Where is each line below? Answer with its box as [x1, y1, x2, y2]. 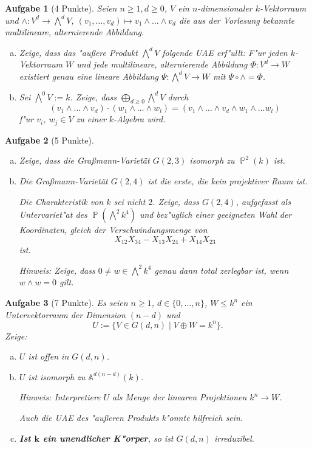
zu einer [76, 113, 106, 125]
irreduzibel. [214, 431, 254, 444]
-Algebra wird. [114, 113, 166, 125]
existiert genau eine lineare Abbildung [19, 69, 158, 82]
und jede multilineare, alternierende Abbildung [76, 58, 248, 71]
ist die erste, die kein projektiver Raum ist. [148, 175, 308, 187]
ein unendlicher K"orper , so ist [42, 431, 174, 444]
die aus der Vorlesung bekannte [178, 13, 295, 26]
